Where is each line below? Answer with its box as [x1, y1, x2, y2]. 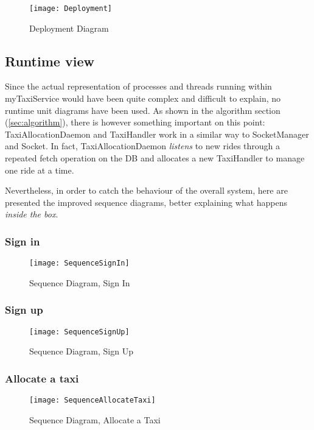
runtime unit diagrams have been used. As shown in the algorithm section [5, 104, 281, 116]
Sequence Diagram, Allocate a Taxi [29, 413, 161, 426]
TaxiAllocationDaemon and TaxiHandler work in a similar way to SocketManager [5, 127, 309, 140]
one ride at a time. [5, 163, 74, 176]
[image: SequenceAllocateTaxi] [29, 396, 156, 405]
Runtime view [5, 51, 94, 70]
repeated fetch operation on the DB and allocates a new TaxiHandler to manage [5, 152, 305, 164]
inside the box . [5, 208, 58, 220]
